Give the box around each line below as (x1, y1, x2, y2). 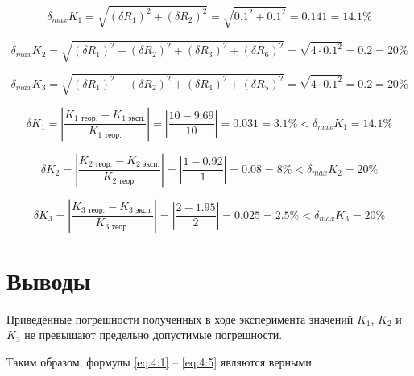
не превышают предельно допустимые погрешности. (24, 326, 283, 343)
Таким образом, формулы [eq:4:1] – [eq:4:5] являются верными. (6, 353, 315, 370)
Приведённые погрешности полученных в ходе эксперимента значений (6, 310, 354, 327)
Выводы (6, 263, 91, 296)
